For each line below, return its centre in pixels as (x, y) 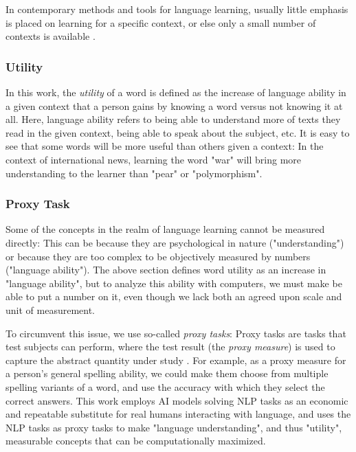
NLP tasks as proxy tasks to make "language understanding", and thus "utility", (174, 427)
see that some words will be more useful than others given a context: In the (165, 146)
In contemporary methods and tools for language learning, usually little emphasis (177, 9)
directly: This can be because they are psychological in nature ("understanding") (175, 242)
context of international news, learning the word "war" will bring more (154, 159)
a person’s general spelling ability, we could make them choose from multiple (167, 373)
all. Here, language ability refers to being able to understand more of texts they (173, 119)
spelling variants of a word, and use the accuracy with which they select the (165, 386)
